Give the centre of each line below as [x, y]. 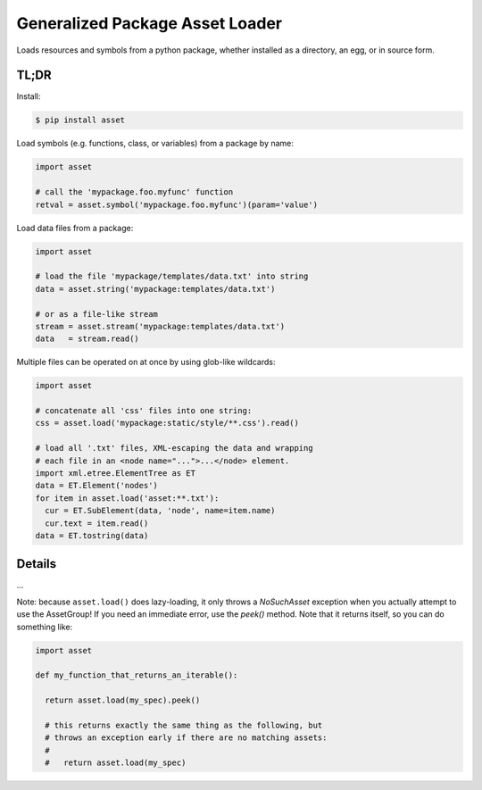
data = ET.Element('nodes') [96, 486]
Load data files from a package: [75, 228]
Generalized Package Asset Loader [150, 23]
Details [37, 564]
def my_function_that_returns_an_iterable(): [137, 675]
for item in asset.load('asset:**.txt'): [127, 498]
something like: [45, 627]
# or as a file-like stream [96, 314]
